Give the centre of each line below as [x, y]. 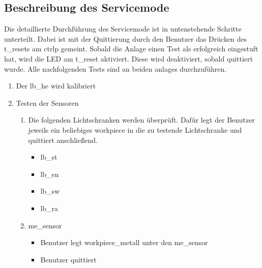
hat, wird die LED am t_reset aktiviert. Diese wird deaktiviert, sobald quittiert [128, 58]
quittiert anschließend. [63, 140]
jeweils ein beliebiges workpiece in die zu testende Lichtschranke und [135, 129]
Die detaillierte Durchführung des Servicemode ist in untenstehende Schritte [123, 29]
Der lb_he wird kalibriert [56, 86]
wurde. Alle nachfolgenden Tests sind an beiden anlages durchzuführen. [115, 68]
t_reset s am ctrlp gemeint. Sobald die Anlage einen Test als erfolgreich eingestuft [131, 49]
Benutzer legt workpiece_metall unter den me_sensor [124, 242]
